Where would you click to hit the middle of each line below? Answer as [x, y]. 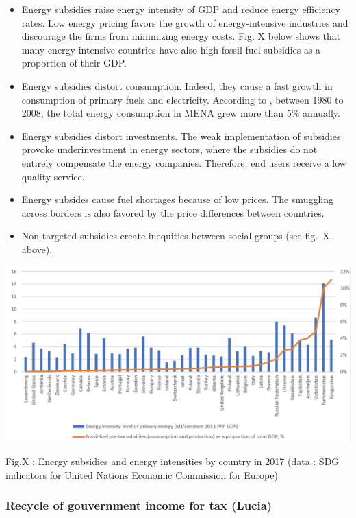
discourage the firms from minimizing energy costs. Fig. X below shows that [181, 36]
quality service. [53, 176]
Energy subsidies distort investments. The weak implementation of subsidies [181, 136]
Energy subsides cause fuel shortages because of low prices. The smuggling [177, 199]
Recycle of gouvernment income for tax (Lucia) [139, 505]
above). [37, 249]
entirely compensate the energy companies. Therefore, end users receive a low [184, 162]
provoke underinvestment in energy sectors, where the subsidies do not [169, 149]
